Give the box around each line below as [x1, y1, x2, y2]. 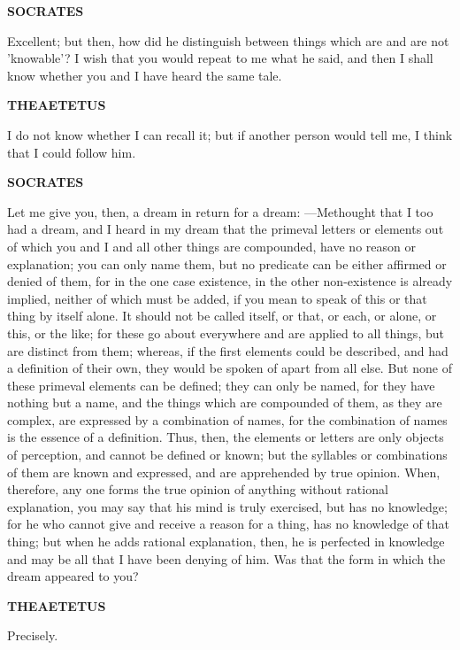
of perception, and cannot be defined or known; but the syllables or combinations [7, 445, 448, 464]
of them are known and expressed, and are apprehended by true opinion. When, [7, 462, 441, 481]
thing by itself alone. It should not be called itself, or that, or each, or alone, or [7, 306, 437, 325]
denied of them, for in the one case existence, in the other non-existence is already [7, 272, 453, 290]
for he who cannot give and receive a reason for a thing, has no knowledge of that [7, 515, 450, 533]
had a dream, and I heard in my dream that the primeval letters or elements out [7, 220, 444, 238]
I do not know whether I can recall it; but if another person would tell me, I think [7, 125, 453, 143]
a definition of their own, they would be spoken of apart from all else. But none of [7, 359, 452, 377]
